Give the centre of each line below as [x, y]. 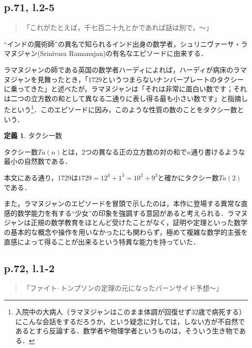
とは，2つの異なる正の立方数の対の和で [124, 151]
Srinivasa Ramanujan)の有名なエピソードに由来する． [124, 53]
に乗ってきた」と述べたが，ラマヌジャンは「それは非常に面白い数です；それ [126, 89]
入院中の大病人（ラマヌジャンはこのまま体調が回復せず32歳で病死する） [131, 311]
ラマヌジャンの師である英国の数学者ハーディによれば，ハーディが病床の [119, 69]
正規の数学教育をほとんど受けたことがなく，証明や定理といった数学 [139, 222]
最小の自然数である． [38, 161]
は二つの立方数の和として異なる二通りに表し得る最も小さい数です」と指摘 [123, 98]
